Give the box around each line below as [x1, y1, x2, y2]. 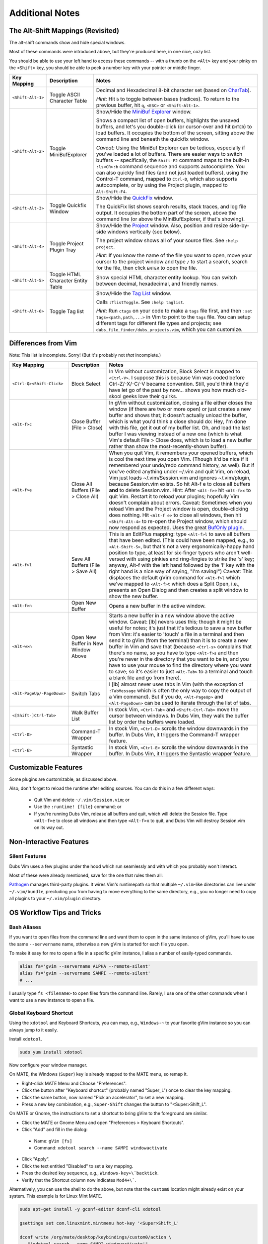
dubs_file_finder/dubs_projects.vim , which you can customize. [96, 326, 243, 333]
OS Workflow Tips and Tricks [9, 908, 101, 917]
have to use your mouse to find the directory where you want [109, 662, 252, 669]
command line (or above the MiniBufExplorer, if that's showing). [96, 215, 245, 222]
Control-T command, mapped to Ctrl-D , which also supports [96, 175, 237, 182]
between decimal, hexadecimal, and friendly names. [96, 280, 218, 287]
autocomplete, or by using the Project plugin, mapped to [96, 182, 228, 189]
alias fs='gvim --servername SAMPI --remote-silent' [19, 970, 151, 976]
